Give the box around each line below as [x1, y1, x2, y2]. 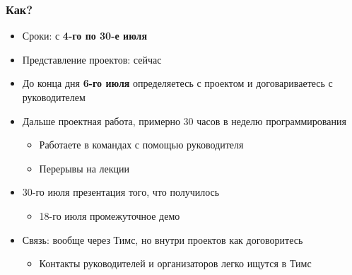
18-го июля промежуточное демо [39, 208, 180, 223]
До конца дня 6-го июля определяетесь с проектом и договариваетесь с [22, 76, 333, 90]
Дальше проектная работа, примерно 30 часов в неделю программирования [22, 113, 346, 128]
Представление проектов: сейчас [22, 52, 162, 66]
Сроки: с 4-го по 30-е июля [22, 28, 147, 43]
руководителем [22, 90, 86, 104]
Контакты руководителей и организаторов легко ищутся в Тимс [39, 256, 312, 271]
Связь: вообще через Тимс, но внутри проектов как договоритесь [22, 232, 303, 247]
